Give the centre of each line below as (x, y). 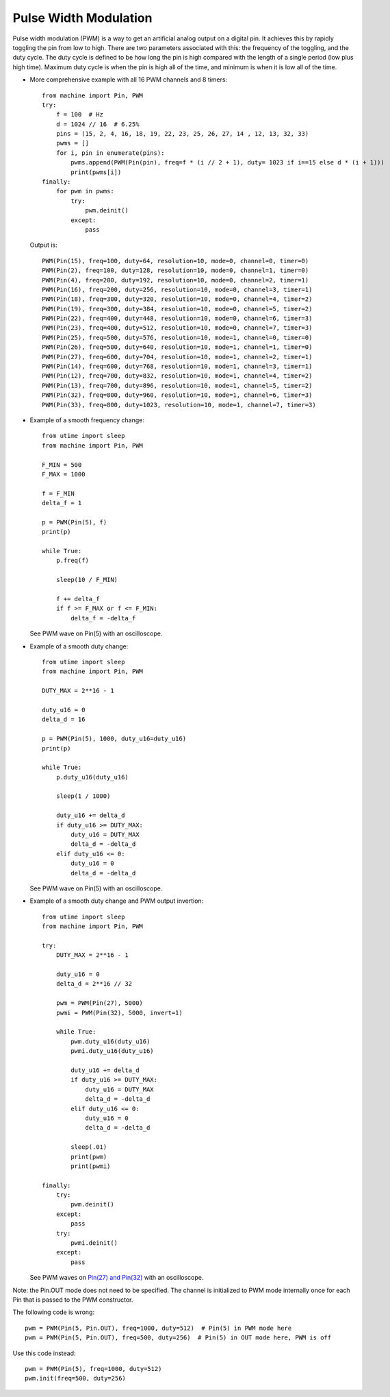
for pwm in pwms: (85, 191)
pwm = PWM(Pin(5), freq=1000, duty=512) (93, 1369)
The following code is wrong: (54, 1312)
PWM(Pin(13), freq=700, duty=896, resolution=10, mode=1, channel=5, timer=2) (177, 385)
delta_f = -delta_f (103, 618)
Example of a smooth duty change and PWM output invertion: (117, 901)
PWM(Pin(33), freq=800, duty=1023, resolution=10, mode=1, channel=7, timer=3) (179, 405)
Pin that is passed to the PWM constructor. (73, 1300)
